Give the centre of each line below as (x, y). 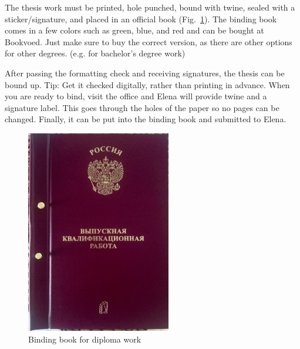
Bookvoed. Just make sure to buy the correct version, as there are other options (149, 41)
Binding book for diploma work (85, 339)
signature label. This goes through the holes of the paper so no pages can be (142, 107)
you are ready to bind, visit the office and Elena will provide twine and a (136, 96)
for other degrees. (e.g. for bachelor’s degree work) (95, 53)
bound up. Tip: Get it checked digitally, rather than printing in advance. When (147, 84)
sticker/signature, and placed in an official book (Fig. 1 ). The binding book (141, 19)
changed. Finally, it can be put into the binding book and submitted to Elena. (146, 119)
